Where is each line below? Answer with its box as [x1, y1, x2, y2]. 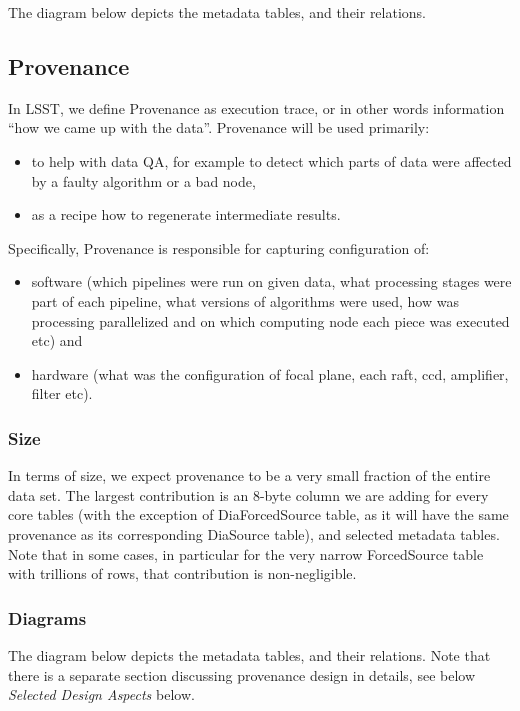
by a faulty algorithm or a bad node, [31, 170, 256, 191]
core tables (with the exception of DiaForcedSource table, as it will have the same [8, 504, 509, 525]
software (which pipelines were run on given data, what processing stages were [31, 271, 512, 292]
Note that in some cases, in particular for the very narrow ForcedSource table [8, 543, 484, 564]
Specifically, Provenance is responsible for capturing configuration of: [8, 237, 430, 258]
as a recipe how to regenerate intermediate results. [31, 204, 341, 225]
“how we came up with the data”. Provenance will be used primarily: [8, 117, 430, 138]
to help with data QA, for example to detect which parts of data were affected [31, 150, 512, 171]
